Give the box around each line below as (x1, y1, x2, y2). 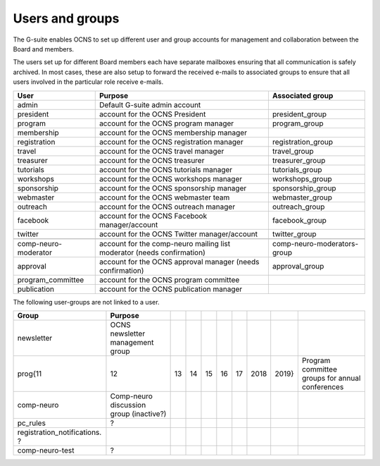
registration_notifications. (17, 427, 102, 437)
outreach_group (272, 202, 325, 211)
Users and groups (13, 11, 120, 26)
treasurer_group (272, 155, 326, 165)
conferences (301, 381, 344, 391)
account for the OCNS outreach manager (99, 202, 236, 211)
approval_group (272, 261, 324, 271)
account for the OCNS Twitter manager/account (99, 229, 258, 239)
